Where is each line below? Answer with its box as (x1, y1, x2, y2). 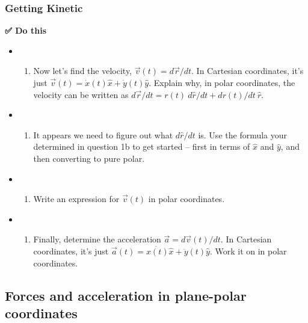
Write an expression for (33, 192, 120, 205)
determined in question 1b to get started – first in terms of (33, 140, 250, 153)
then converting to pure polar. (33, 152, 145, 164)
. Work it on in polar (209, 244, 287, 257)
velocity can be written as (33, 88, 129, 100)
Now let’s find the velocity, (33, 64, 132, 77)
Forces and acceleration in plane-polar (5, 286, 247, 304)
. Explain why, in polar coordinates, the (149, 76, 295, 88)
